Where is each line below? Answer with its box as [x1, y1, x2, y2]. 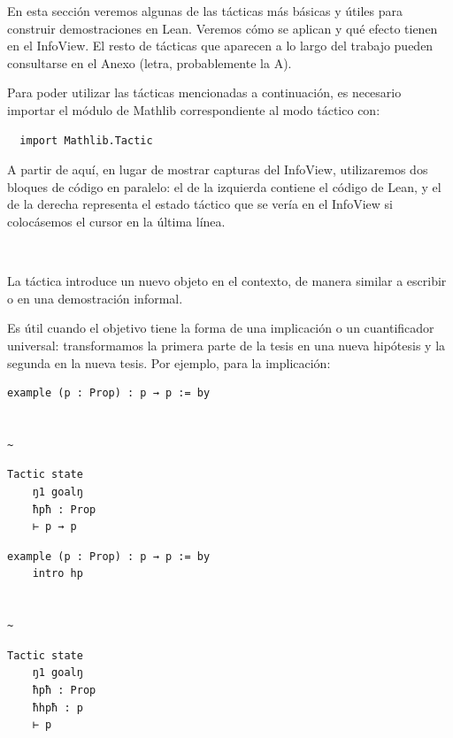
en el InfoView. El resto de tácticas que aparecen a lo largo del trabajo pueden [7, 36, 434, 55]
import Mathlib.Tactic [19, 134, 153, 147]
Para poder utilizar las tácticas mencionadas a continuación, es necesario [7, 83, 402, 102]
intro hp [32, 567, 83, 580]
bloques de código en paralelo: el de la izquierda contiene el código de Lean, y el [7, 177, 441, 196]
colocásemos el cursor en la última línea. [7, 211, 226, 230]
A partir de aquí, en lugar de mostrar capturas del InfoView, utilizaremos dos [7, 160, 428, 179]
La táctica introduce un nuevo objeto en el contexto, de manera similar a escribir [7, 272, 447, 290]
